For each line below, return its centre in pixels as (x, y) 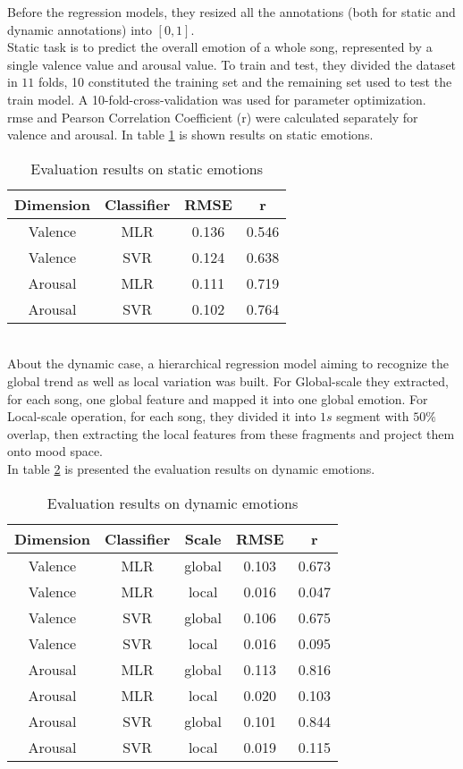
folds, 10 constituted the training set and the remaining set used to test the (245, 82)
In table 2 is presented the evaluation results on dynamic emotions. (191, 468)
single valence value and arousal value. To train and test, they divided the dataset (232, 64)
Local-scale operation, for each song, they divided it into (162, 416)
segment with (373, 416)
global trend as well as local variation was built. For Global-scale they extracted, (228, 380)
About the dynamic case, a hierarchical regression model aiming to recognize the (228, 363)
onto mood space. (55, 451)
